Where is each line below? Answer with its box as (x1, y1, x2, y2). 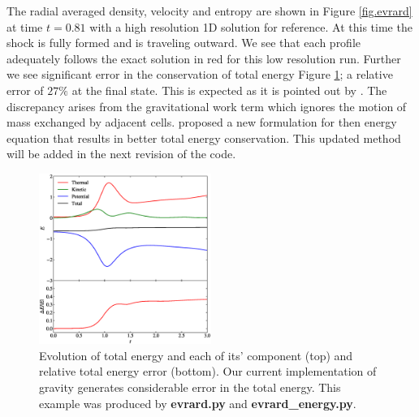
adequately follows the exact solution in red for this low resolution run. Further (6, 49, 401, 67)
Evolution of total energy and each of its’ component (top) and (39, 346, 353, 363)
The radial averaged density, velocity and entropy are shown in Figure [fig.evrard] (6, 2, 413, 19)
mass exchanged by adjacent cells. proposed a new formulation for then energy (6, 114, 397, 131)
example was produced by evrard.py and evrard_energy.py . (39, 394, 356, 411)
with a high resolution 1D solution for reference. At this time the (89, 18, 413, 35)
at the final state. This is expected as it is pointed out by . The (71, 81, 387, 98)
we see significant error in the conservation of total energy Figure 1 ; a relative (6, 66, 393, 83)
